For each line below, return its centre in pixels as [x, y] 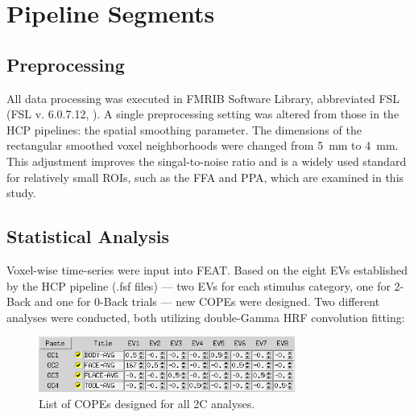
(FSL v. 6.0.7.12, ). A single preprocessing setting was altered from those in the [203, 114]
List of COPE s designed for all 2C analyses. [147, 403]
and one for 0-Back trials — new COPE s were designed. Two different [207, 301]
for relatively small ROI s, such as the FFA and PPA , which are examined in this [205, 177]
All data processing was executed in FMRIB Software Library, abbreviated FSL [203, 98]
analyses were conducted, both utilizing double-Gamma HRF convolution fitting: [206, 317]
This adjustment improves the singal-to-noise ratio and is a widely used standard [207, 161]
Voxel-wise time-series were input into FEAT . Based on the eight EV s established [207, 269]
